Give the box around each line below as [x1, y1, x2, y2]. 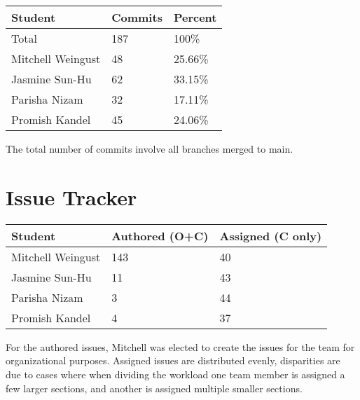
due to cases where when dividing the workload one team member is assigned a [6, 366, 345, 381]
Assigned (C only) [219, 227, 322, 244]
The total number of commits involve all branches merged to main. [6, 142, 293, 156]
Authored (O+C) [111, 227, 209, 244]
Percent [173, 9, 217, 25]
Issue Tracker [6, 182, 137, 211]
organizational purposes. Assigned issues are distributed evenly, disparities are [6, 353, 340, 368]
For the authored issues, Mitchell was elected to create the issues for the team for [6, 339, 355, 354]
